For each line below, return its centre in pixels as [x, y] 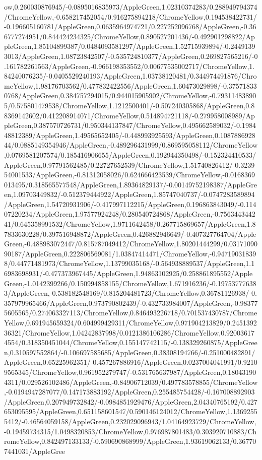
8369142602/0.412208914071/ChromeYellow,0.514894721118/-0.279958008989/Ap [129, 115]
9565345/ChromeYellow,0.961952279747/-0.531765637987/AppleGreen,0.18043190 [130, 372]
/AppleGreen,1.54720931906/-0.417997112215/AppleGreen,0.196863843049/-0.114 [130, 204]
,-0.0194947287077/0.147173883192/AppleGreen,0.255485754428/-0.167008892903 [129, 392]
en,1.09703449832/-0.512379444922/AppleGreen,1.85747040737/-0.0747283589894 [129, 194]
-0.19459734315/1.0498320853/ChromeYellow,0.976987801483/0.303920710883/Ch [130, 431]
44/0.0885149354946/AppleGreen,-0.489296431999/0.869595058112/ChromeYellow [131, 145]
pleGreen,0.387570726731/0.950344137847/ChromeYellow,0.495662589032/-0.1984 [130, 125]
